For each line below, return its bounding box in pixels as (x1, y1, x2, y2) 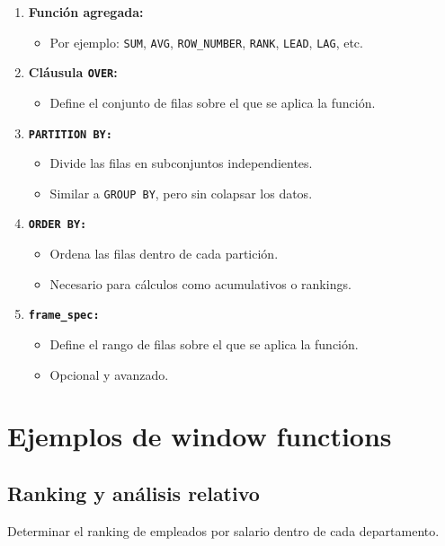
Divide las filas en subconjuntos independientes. (49, 154, 313, 172)
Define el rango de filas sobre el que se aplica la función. (49, 334, 359, 353)
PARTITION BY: (28, 128, 112, 141)
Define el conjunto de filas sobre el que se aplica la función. (49, 92, 376, 111)
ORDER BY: (28, 218, 87, 232)
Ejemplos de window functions (7, 418, 392, 454)
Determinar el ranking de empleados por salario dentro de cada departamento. (7, 521, 440, 540)
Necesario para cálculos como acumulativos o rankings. (49, 274, 352, 293)
